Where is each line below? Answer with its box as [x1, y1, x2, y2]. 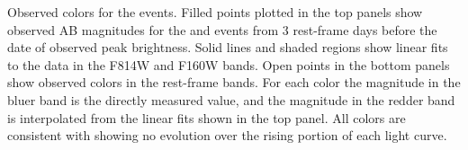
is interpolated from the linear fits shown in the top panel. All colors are [7, 108, 406, 127]
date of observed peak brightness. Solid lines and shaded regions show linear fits [7, 38, 448, 57]
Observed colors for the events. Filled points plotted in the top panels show [7, 3, 423, 21]
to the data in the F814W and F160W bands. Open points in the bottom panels [7, 55, 450, 74]
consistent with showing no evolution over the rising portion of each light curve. [7, 126, 447, 145]
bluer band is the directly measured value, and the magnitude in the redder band [7, 90, 455, 109]
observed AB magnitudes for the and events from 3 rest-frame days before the [7, 20, 437, 39]
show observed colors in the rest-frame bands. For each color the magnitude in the [7, 73, 461, 92]
